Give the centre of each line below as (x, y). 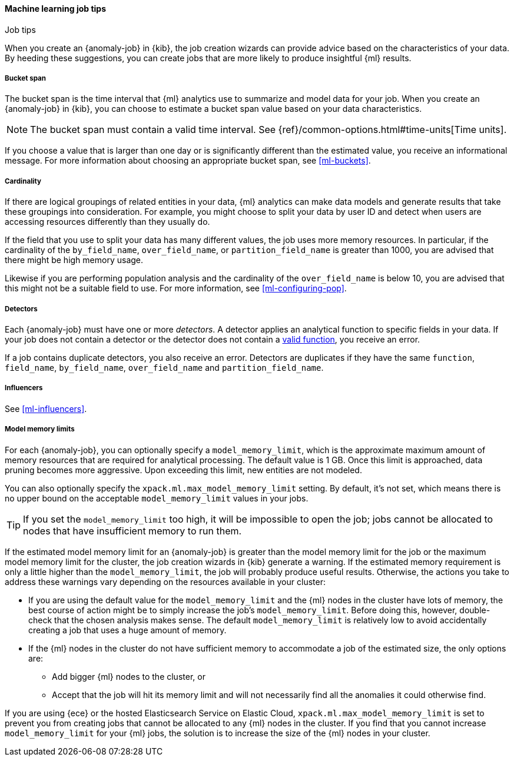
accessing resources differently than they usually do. (107, 222)
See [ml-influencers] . (46, 408)
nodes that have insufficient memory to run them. (132, 531)
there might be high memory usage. (74, 260)
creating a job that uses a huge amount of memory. (127, 630)
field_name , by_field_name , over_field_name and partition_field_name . (164, 367)
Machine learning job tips (55, 9)
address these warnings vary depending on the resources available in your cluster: (165, 581)
